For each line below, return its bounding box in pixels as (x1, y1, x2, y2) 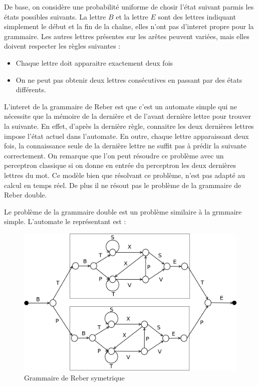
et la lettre (116, 11, 148, 22)
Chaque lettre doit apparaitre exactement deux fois (16, 57, 173, 68)
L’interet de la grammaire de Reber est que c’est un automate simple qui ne (4, 101, 237, 111)
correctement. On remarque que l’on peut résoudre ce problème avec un (4, 150, 224, 160)
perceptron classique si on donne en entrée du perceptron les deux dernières (4, 160, 236, 170)
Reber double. (4, 189, 47, 200)
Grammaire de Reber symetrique (24, 372, 125, 382)
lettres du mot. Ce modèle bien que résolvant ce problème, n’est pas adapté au (4, 169, 245, 180)
